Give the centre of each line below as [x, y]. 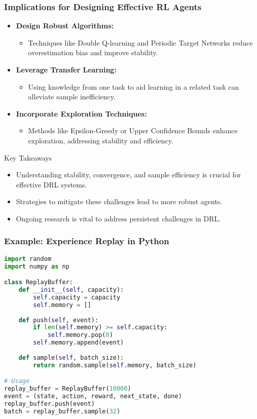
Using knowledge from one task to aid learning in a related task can [134, 86]
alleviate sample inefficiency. [72, 97]
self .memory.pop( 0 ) [80, 335]
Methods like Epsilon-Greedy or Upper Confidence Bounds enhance [133, 130]
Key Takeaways [28, 157]
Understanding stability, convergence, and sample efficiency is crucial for [128, 175]
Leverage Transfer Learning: [66, 69]
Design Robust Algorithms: [65, 26]
